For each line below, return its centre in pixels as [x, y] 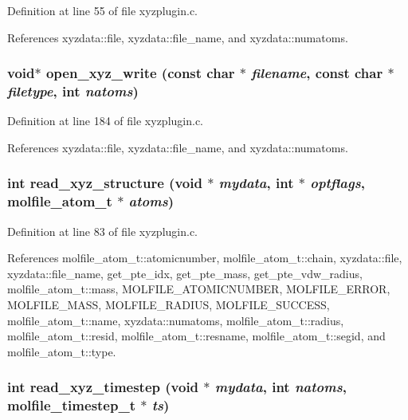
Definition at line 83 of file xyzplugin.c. [103, 231]
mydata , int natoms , [280, 387]
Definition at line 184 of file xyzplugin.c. [106, 121]
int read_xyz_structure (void [105, 183]
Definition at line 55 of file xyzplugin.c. [103, 10]
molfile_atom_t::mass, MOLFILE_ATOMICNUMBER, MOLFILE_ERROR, [199, 289]
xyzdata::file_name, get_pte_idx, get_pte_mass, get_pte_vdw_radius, [185, 273]
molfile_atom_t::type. [62, 351]
